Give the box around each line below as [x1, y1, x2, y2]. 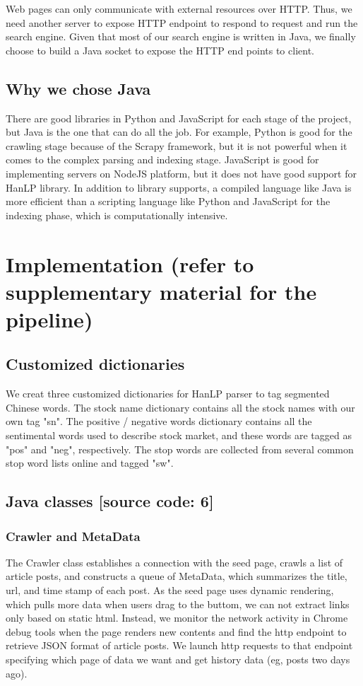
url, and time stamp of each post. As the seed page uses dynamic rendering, [6, 583, 334, 598]
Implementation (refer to [6, 249, 254, 278]
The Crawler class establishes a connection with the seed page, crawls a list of [6, 554, 343, 569]
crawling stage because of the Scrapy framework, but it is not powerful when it [6, 138, 347, 153]
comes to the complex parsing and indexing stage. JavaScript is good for [6, 152, 319, 167]
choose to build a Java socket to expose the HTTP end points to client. [6, 42, 314, 57]
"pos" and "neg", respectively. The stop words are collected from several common [6, 441, 354, 456]
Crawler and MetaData [6, 527, 141, 545]
